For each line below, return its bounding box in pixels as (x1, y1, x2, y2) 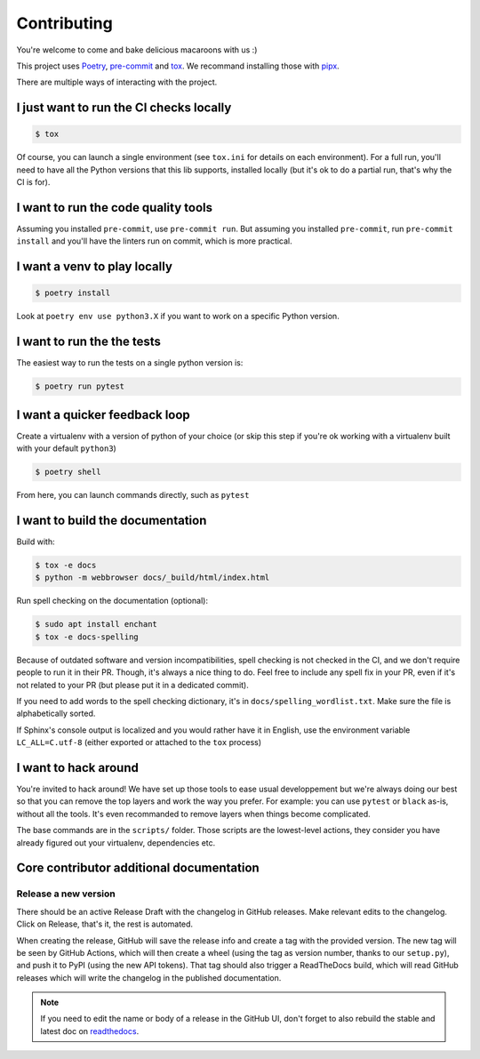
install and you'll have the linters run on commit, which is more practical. (16, 236, 292, 246)
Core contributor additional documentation (16, 861, 260, 876)
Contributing (16, 13, 113, 33)
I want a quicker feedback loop (16, 407, 190, 422)
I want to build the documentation (16, 512, 207, 528)
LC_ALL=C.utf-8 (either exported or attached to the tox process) (16, 737, 262, 748)
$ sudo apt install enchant (35, 619, 157, 630)
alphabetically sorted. (16, 708, 96, 719)
